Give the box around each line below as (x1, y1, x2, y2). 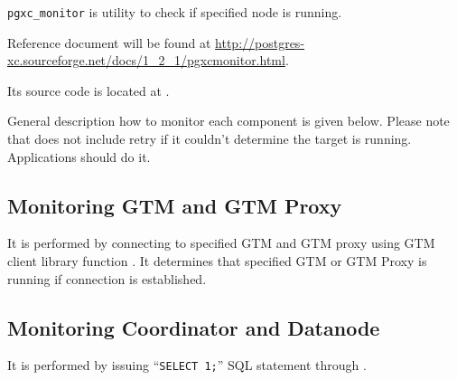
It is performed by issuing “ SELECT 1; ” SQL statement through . (7, 356, 367, 375)
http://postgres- (215, 33, 305, 52)
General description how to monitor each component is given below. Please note (7, 111, 450, 130)
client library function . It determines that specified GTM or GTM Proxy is (7, 252, 427, 271)
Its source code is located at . (7, 81, 170, 100)
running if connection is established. (7, 269, 207, 288)
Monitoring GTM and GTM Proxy (7, 191, 342, 219)
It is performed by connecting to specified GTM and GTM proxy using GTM (7, 233, 435, 252)
